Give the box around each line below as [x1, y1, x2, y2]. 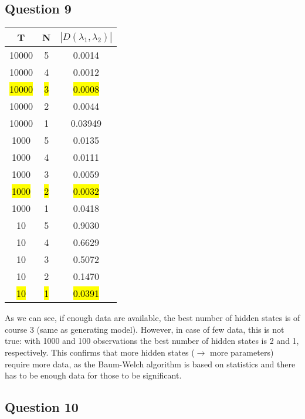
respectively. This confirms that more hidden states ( [5, 346, 195, 358]
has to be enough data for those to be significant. [5, 369, 182, 381]
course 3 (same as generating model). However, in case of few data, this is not [5, 323, 284, 335]
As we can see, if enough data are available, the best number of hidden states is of [5, 312, 300, 324]
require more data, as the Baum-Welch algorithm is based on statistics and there [5, 357, 296, 370]
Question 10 [5, 398, 79, 416]
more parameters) [210, 346, 274, 358]
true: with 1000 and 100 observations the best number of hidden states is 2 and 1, [5, 334, 299, 347]
